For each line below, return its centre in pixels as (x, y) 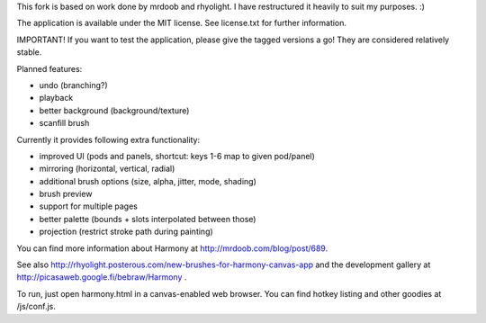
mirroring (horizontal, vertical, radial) (107, 169)
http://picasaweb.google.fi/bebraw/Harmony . (102, 277)
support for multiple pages (89, 206)
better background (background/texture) (114, 110)
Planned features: (49, 68)
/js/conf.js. (36, 307)
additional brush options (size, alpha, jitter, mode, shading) (148, 181)
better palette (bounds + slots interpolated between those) (148, 219)
